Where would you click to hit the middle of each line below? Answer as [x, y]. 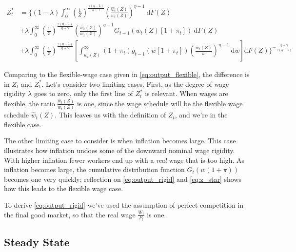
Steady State [37, 242]
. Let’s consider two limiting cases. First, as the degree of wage [135, 84]
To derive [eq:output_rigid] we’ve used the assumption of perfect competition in [124, 204]
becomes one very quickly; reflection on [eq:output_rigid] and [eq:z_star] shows [123, 179]
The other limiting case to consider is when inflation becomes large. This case [120, 141]
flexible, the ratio [30, 103]
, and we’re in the [201, 115]
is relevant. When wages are [187, 93]
